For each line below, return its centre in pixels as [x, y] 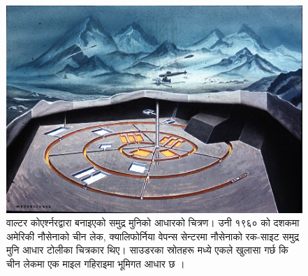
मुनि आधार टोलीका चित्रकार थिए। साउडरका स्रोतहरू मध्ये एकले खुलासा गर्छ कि [147, 250]
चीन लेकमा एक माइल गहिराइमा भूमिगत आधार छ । [96, 264]
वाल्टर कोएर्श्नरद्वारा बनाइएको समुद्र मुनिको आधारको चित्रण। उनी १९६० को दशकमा [153, 223]
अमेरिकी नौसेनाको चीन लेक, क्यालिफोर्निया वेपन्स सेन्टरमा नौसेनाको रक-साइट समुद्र [153, 236]
